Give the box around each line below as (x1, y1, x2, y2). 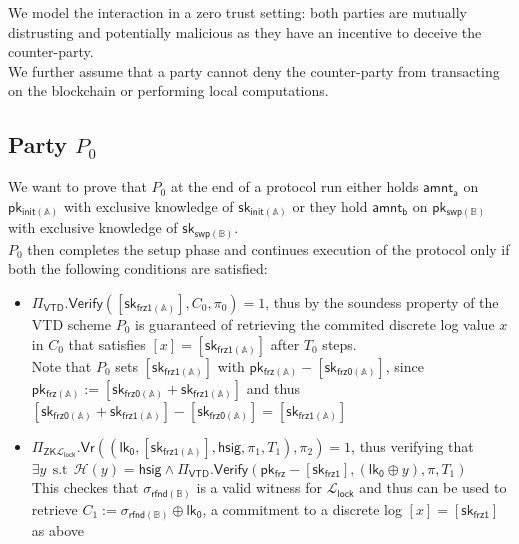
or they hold (292, 195, 368, 216)
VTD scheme (31, 313, 111, 334)
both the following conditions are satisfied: (8, 258, 268, 279)
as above (31, 520, 84, 541)
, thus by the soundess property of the (265, 291, 499, 312)
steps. (322, 333, 357, 354)
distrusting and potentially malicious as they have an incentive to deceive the (8, 21, 482, 42)
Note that (31, 355, 92, 376)
